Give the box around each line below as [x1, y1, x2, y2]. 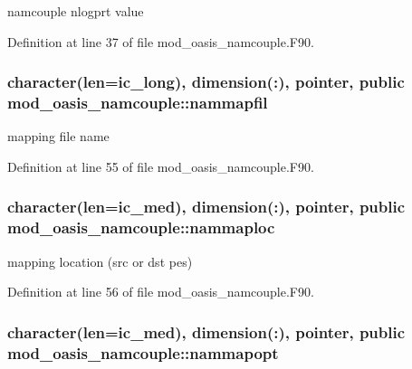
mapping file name [7, 127, 110, 146]
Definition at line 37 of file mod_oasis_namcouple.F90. [7, 32, 314, 51]
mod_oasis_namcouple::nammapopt [7, 341, 279, 364]
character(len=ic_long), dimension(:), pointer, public [7, 71, 405, 93]
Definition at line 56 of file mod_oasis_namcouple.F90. [7, 282, 314, 301]
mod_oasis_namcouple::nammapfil [7, 91, 268, 114]
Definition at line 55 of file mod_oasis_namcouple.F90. [7, 156, 314, 175]
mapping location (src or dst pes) [7, 251, 193, 270]
